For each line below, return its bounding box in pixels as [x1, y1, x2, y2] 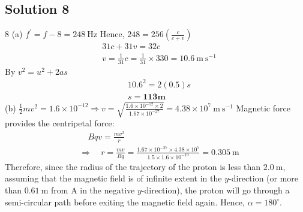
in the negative [80, 184, 135, 196]
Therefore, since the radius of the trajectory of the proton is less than [5, 160, 261, 172]
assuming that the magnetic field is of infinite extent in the [5, 172, 222, 184]
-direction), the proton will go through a [141, 184, 290, 196]
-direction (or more [229, 172, 299, 184]
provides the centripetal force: [5, 117, 115, 129]
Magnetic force [236, 101, 290, 114]
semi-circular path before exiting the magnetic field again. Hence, [5, 195, 245, 208]
